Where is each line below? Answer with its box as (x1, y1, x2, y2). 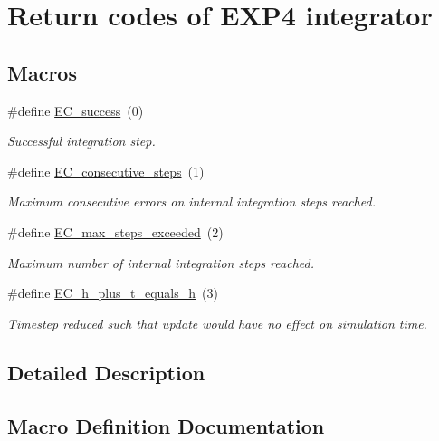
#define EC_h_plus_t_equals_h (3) (7, 283, 218, 302)
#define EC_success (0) (7, 101, 144, 120)
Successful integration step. (7, 131, 156, 150)
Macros (7, 58, 77, 86)
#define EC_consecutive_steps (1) (7, 161, 205, 180)
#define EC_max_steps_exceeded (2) (7, 222, 224, 241)
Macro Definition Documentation (7, 411, 325, 439)
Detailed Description (7, 358, 205, 386)
